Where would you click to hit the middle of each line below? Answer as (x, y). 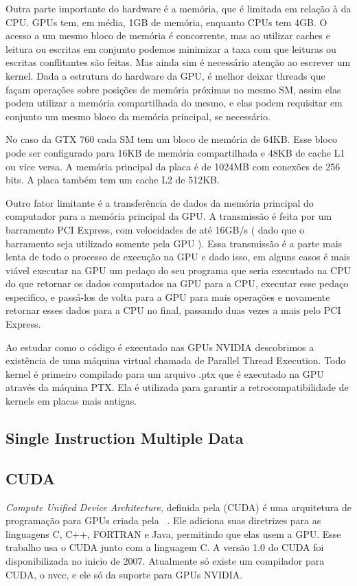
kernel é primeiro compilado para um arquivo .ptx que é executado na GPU (165, 373)
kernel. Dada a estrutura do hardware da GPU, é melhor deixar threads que (165, 75)
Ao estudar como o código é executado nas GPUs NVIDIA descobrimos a (160, 347)
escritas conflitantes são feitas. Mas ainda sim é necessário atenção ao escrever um (178, 62)
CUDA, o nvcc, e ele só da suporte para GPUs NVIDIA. (124, 574)
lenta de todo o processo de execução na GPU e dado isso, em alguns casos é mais (178, 257)
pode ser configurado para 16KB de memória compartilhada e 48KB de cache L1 (175, 152)
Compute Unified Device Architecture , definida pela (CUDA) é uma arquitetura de (179, 507)
